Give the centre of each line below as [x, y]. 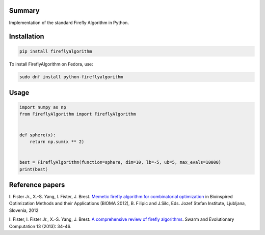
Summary [24, 11]
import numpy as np [43, 107]
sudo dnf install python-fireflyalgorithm [71, 77]
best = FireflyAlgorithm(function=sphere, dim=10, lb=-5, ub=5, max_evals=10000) [120, 162]
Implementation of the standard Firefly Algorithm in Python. [69, 23]
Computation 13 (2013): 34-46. [40, 226]
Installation [26, 37]
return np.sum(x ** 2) [57, 142]
